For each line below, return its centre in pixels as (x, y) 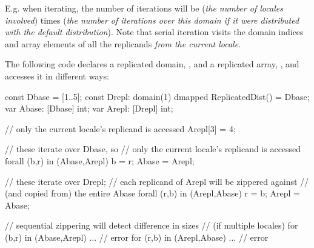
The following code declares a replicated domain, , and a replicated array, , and (152, 64)
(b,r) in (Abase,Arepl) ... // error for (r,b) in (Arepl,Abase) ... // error (137, 237)
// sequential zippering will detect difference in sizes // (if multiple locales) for (152, 225)
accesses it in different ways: (57, 75)
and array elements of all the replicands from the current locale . (123, 43)
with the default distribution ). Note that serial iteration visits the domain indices (154, 32)
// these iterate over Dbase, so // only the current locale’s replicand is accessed (153, 149)
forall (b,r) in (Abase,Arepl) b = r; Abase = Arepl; (100, 160)
